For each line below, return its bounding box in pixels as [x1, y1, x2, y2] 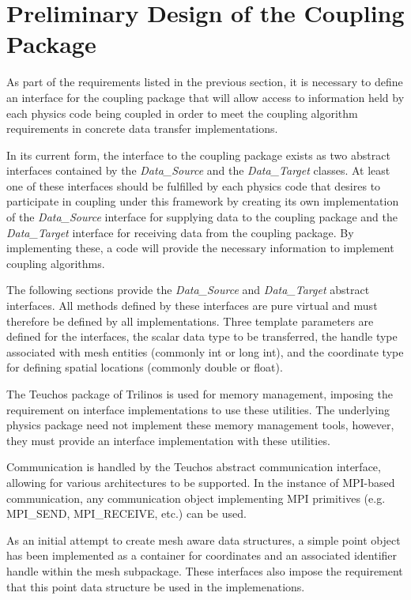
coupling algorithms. [6, 255, 105, 271]
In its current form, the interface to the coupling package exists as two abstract [6, 146, 390, 163]
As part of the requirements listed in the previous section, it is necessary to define [6, 74, 403, 90]
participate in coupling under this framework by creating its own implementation [6, 193, 399, 209]
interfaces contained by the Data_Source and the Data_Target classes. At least [6, 162, 390, 179]
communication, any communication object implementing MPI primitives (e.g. [6, 489, 386, 506]
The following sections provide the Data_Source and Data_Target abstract [6, 281, 370, 298]
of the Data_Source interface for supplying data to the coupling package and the [6, 209, 398, 225]
